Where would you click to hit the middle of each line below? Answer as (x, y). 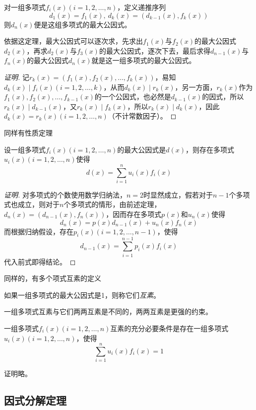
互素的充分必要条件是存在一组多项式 (169, 328)
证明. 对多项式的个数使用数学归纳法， (65, 194)
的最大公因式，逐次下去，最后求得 (155, 50)
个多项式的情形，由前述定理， (112, 204)
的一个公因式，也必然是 (133, 97)
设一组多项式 (25, 149)
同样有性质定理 (28, 132)
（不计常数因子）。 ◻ (142, 116)
